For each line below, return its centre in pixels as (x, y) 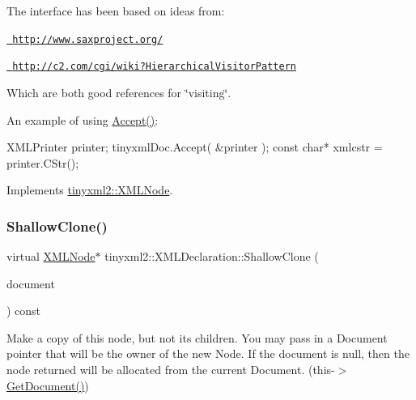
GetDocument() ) (48, 385)
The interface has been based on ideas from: (116, 11)
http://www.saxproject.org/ (88, 39)
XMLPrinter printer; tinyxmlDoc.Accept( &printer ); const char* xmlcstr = (195, 147)
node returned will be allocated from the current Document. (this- (171, 370)
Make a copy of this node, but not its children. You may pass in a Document (197, 337)
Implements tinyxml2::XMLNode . (90, 190)
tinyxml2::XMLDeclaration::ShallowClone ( (212, 256)
